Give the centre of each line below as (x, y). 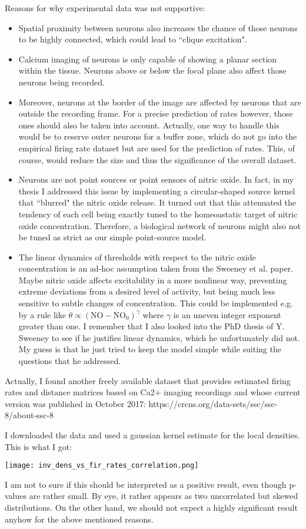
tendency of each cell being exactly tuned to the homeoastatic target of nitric (158, 214)
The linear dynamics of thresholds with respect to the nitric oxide (137, 257)
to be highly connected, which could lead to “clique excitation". (133, 39)
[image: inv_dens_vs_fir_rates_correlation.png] (102, 466)
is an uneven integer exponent (227, 314)
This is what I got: (39, 446)
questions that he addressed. (70, 361)
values (16, 496)
